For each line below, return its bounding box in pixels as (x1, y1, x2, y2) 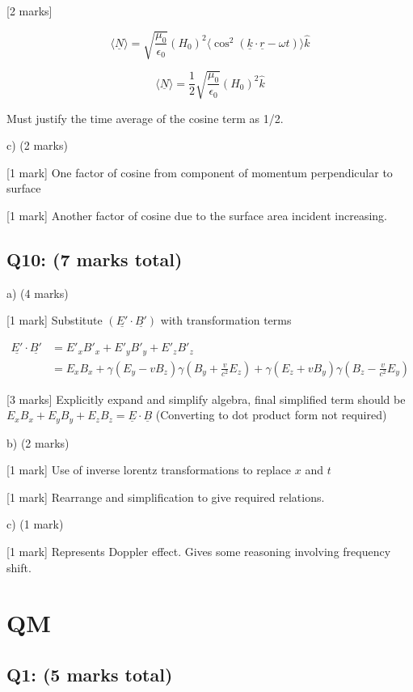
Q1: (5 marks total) (6, 661, 173, 686)
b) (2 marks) (6, 434, 70, 451)
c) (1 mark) (6, 516, 64, 533)
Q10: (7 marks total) (6, 247, 183, 272)
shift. (6, 558, 32, 575)
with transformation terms (160, 312, 292, 329)
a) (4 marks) (6, 284, 69, 301)
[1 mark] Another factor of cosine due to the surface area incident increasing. (6, 207, 388, 224)
